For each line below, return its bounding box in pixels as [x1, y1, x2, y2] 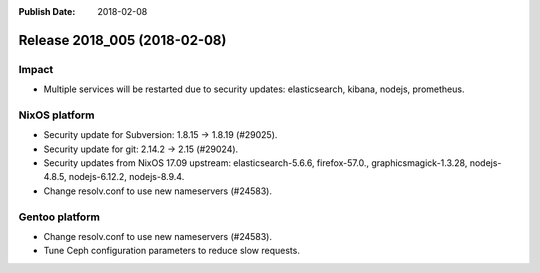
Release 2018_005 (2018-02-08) [18, 31, 227, 49]
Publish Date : [18, 6, 76, 17]
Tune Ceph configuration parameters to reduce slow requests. [43, 245, 300, 257]
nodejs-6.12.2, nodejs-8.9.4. [68, 171, 185, 183]
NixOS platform [18, 108, 95, 122]
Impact [18, 62, 54, 76]
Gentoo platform [18, 210, 100, 224]
